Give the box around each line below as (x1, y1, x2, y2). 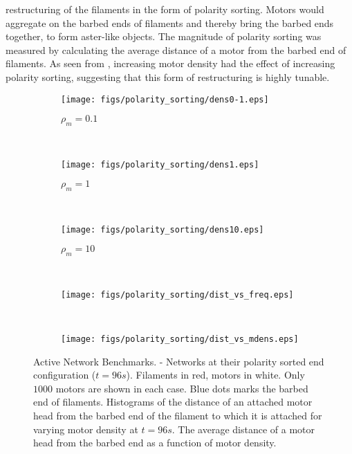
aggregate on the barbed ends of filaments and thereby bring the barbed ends (6, 15, 334, 30)
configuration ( (33, 367, 96, 382)
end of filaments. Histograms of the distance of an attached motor (33, 394, 313, 409)
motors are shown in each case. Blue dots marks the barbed (55, 381, 308, 395)
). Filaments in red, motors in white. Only (126, 367, 305, 382)
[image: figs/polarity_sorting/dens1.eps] (61, 159, 259, 170)
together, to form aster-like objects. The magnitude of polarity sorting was (6, 29, 322, 44)
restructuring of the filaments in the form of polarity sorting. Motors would (6, 2, 324, 16)
